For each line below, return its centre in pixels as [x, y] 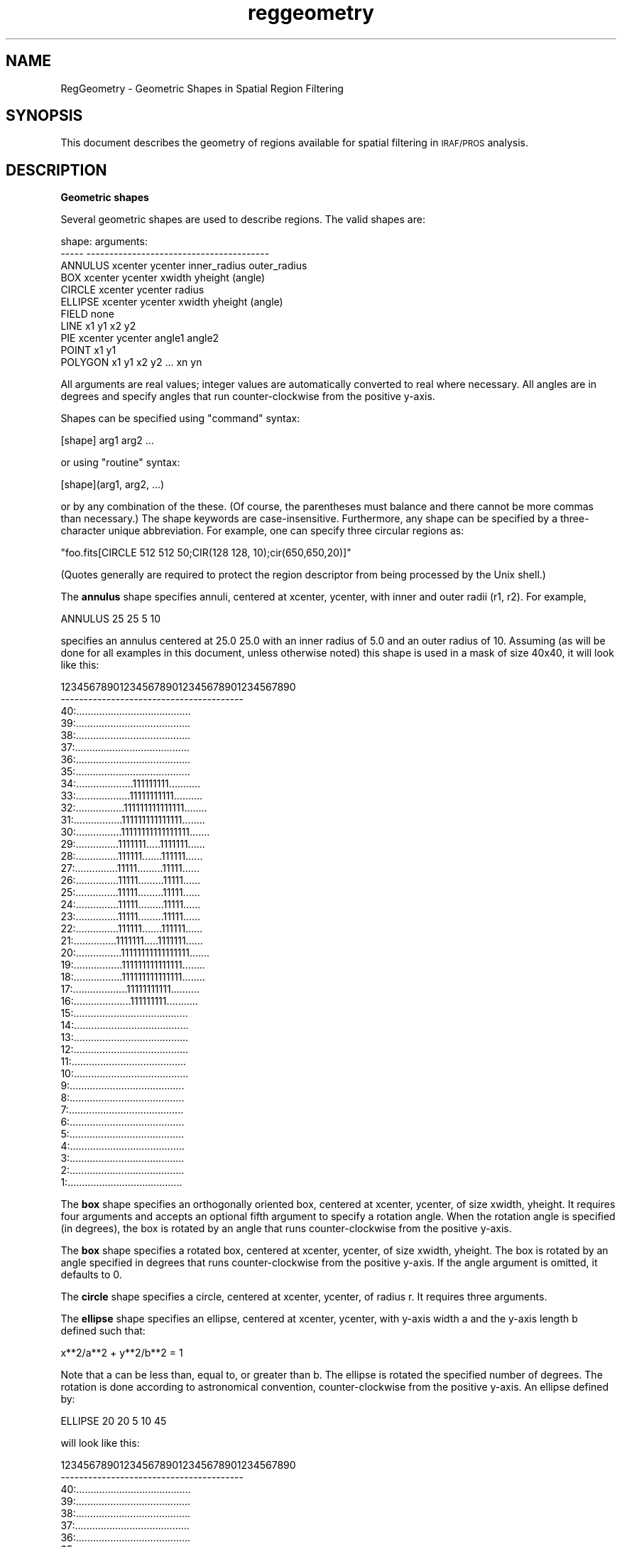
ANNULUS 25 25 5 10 [111, 619]
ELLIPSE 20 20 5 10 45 [114, 1421]
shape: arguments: [104, 242]
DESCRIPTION [56, 170]
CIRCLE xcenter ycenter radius [132, 290]
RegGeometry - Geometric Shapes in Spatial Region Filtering [202, 88]
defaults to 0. [91, 1275]
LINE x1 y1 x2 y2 [98, 326]
